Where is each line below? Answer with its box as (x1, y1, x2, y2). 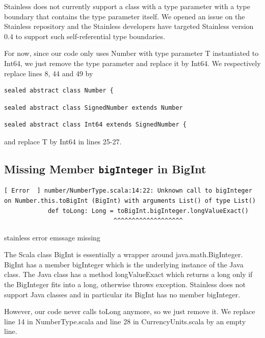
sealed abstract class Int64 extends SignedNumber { (4, 121, 187, 129)
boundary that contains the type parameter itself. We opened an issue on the (4, 11, 245, 21)
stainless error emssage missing (4, 232, 100, 242)
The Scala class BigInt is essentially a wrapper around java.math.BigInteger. (4, 249, 243, 260)
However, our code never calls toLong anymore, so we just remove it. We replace (4, 306, 255, 317)
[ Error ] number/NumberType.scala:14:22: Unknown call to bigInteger (4, 187, 252, 195)
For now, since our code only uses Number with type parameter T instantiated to (4, 48, 259, 58)
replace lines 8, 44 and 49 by (4, 68, 93, 78)
